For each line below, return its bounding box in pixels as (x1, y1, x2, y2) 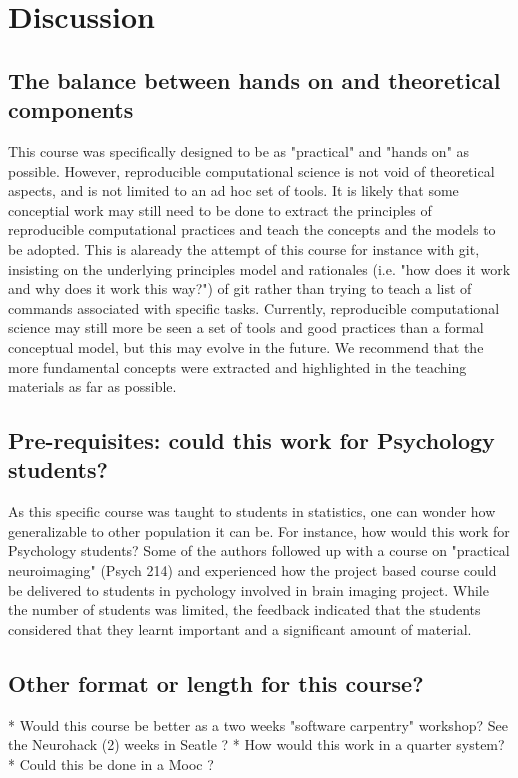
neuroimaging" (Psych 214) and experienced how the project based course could (8, 560, 497, 581)
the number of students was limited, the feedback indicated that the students (8, 599, 481, 620)
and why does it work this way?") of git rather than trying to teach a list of (8, 278, 472, 299)
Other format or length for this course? (8, 667, 424, 698)
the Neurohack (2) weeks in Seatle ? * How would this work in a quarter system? (8, 734, 505, 755)
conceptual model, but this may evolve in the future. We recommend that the (8, 336, 484, 357)
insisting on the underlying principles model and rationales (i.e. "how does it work (8, 258, 511, 279)
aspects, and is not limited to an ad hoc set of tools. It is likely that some (8, 180, 459, 201)
